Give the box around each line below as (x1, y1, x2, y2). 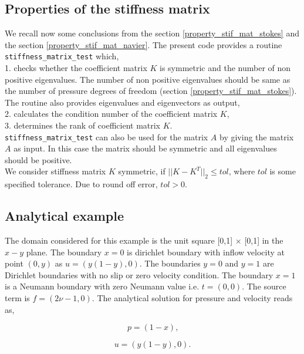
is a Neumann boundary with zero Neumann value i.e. (5, 280, 200, 292)
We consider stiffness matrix (5, 165, 106, 177)
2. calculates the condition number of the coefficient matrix (5, 107, 218, 120)
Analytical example (5, 207, 124, 225)
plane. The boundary (26, 245, 102, 258)
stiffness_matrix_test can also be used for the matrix (5, 130, 208, 143)
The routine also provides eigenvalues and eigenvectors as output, (5, 96, 240, 108)
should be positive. (5, 153, 72, 166)
